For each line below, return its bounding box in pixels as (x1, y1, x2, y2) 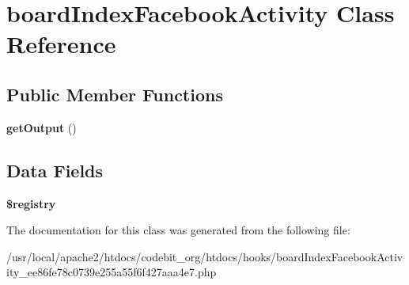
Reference (6, 28, 116, 60)
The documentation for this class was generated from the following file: (6, 222, 350, 238)
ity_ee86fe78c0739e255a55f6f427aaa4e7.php (6, 264, 217, 280)
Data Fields (6, 158, 104, 182)
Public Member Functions (6, 82, 223, 106)
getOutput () (6, 119, 77, 135)
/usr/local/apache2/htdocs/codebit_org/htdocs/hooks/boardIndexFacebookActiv (6, 248, 403, 264)
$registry (6, 195, 56, 211)
